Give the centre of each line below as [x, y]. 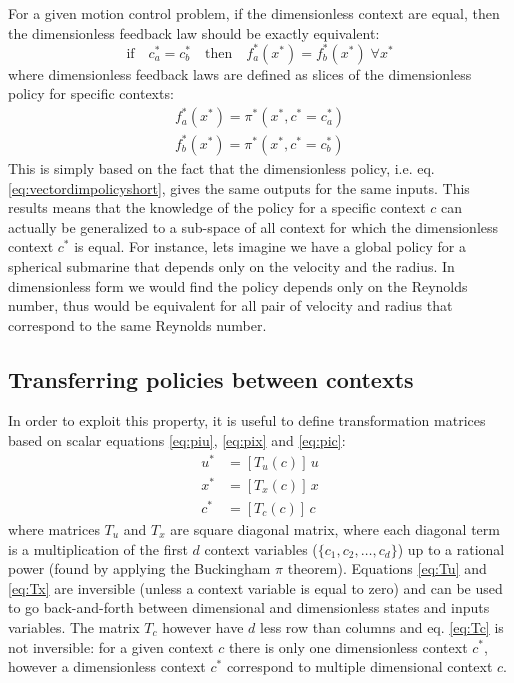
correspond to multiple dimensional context [359, 666]
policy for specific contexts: [91, 93]
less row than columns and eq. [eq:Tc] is [382, 626]
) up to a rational [451, 548]
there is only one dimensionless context [348, 646]
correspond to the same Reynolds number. [137, 324]
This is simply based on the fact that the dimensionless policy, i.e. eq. [221, 167]
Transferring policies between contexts [211, 378]
